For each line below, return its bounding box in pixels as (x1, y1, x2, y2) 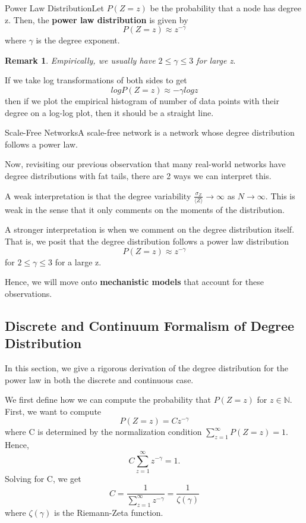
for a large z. (55, 255, 102, 268)
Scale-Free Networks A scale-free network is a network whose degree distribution (5, 126, 295, 139)
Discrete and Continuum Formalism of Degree (5, 316, 295, 334)
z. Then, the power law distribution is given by (5, 13, 188, 26)
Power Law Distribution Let (5, 2, 105, 14)
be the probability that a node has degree (150, 2, 302, 14)
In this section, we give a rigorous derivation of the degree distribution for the (5, 362, 288, 374)
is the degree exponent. (36, 34, 120, 46)
